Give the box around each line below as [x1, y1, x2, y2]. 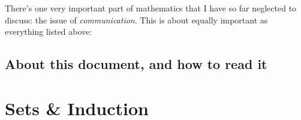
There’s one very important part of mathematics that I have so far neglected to [5, 2, 297, 14]
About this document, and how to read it [5, 55, 267, 73]
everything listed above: [5, 25, 92, 38]
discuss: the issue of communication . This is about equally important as [5, 13, 268, 26]
